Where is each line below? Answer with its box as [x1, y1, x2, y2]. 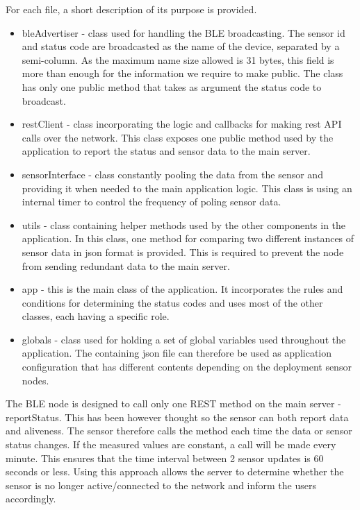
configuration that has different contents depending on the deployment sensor [22, 359, 352, 374]
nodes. [22, 373, 49, 387]
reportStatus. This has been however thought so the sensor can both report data [6, 409, 349, 424]
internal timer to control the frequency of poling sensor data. [22, 194, 281, 209]
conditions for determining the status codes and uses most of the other [22, 295, 323, 309]
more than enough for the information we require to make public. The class [22, 66, 343, 80]
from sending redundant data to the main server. [22, 258, 230, 273]
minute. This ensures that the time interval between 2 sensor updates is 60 [6, 450, 324, 465]
